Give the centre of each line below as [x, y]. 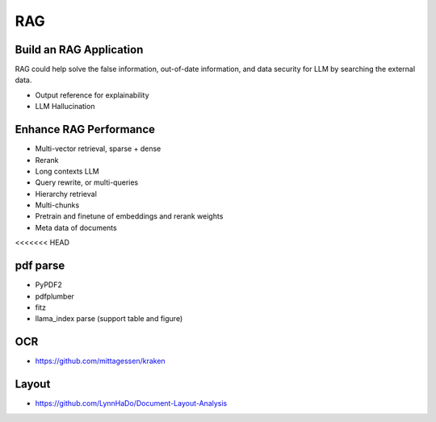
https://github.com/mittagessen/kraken [100, 361]
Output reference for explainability [92, 95]
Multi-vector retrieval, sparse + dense [98, 148]
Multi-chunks [57, 205]
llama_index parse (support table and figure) [109, 319]
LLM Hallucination [65, 107]
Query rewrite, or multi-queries [87, 182]
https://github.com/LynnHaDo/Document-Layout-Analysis [131, 403]
